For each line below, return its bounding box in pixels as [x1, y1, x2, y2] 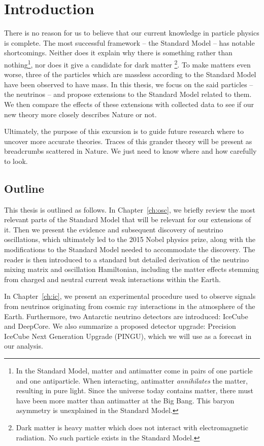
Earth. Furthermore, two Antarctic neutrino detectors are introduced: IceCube [4, 311, 248, 321]
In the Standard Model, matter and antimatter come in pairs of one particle [16, 365, 253, 376]
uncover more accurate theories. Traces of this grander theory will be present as [4, 135, 252, 146]
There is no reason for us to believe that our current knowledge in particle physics [4, 27, 259, 38]
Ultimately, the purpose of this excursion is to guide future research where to [4, 126, 244, 136]
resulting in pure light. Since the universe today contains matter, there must [16, 385, 253, 396]
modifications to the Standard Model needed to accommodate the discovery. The [4, 244, 255, 255]
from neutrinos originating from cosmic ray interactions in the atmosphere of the [4, 301, 255, 312]
